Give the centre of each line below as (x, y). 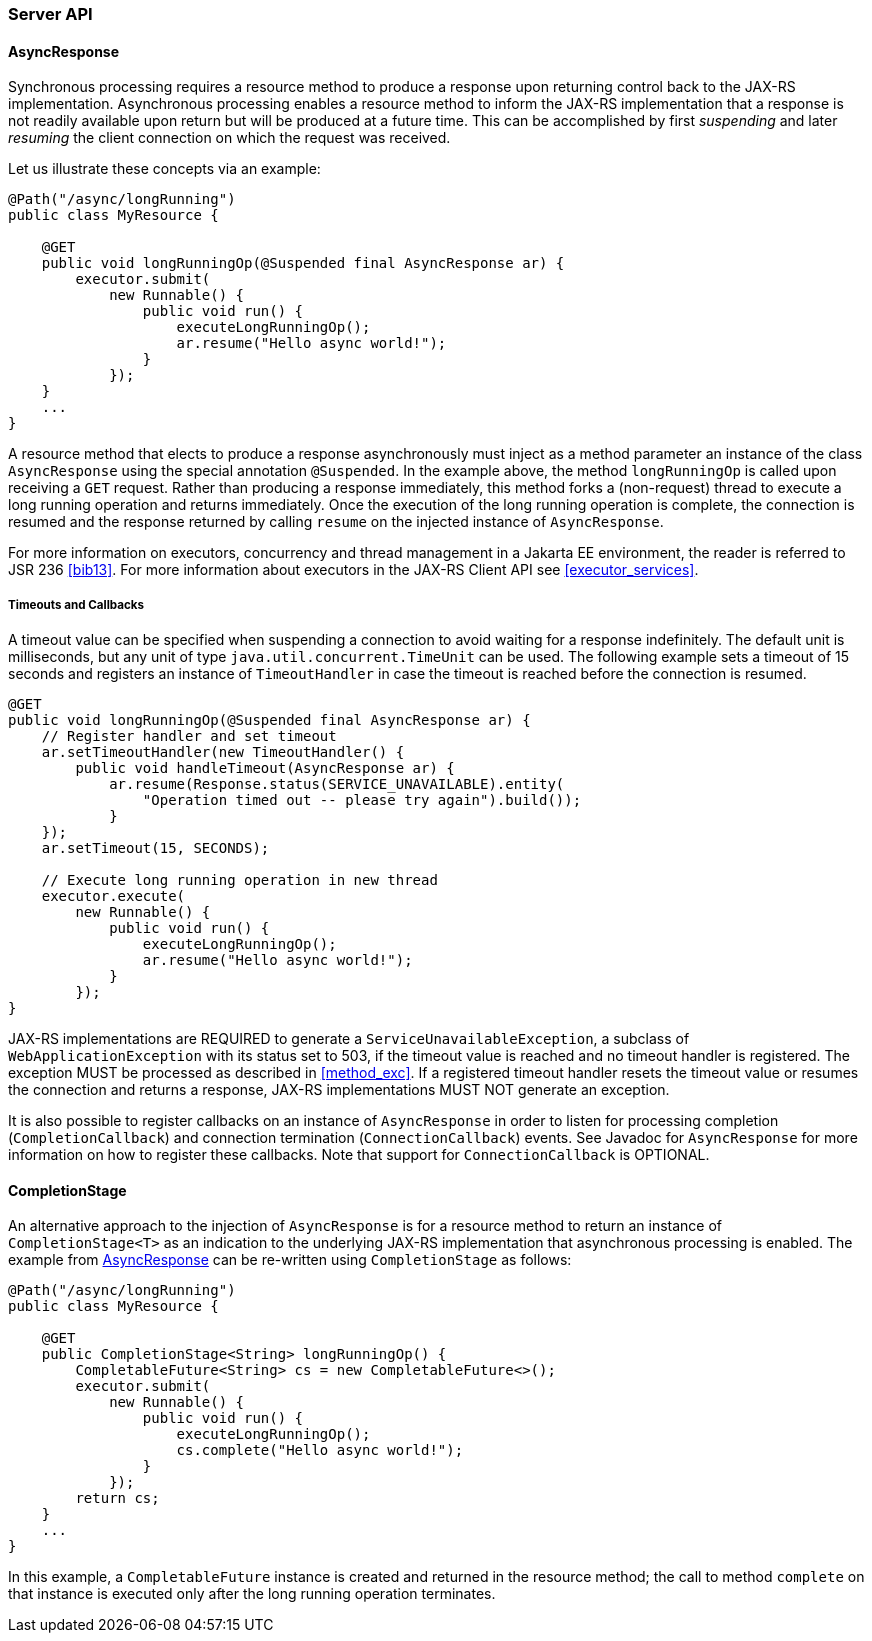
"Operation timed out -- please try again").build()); (362, 800)
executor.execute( (113, 896)
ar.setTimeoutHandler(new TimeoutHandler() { (223, 752)
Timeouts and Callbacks (76, 604)
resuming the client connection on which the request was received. (229, 138)
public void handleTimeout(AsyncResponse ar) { (265, 768)
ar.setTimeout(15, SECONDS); (155, 848)
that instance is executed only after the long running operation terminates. (252, 1594)
